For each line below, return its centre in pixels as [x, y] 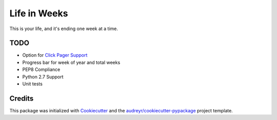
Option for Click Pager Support [55, 55]
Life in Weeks [39, 13]
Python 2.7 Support [43, 77]
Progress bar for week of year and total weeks [71, 62]
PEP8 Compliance [41, 69]
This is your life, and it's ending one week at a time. [64, 29]
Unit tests [33, 84]
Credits [22, 98]
